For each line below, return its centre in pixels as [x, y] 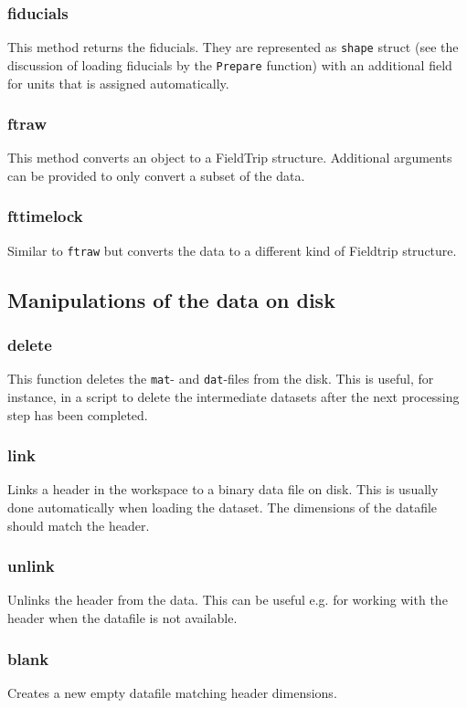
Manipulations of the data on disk [171, 299]
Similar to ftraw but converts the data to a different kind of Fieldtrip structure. [232, 250]
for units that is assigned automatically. [118, 83]
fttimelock [45, 216]
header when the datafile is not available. [122, 618]
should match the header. [79, 525]
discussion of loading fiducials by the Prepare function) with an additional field [230, 64]
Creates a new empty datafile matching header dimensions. [172, 692]
